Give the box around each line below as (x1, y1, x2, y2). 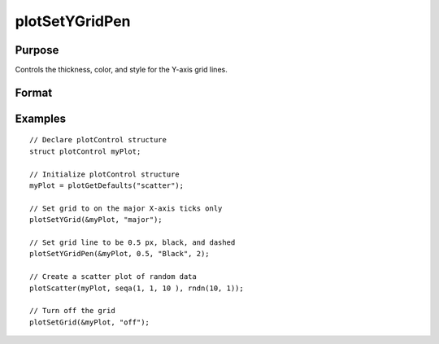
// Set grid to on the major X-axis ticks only (29, 203, 223, 213)
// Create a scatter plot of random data (29, 272, 197, 281)
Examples (15, 111, 67, 125)
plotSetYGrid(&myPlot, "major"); (29, 216, 163, 224)
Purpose (15, 43, 59, 57)
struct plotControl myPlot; (29, 146, 141, 156)
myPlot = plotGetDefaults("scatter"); (29, 181, 185, 190)
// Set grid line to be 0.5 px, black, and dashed (29, 238, 236, 247)
